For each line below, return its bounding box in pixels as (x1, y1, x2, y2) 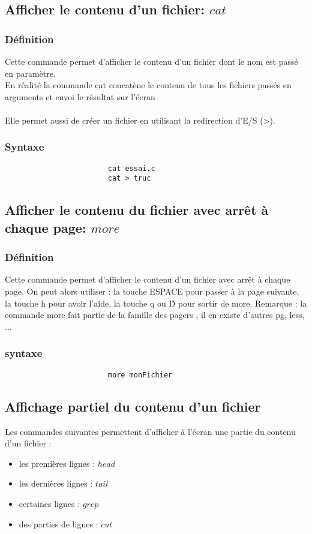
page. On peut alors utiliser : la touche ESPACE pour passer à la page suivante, (5, 285, 299, 298)
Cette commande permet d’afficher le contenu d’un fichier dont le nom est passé (5, 55, 298, 67)
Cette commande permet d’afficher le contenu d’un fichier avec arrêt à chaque (5, 273, 290, 286)
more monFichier (107, 370, 173, 379)
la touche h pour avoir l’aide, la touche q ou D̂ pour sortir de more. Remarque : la (5, 296, 307, 309)
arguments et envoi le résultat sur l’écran (5, 90, 155, 103)
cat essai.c (107, 164, 155, 173)
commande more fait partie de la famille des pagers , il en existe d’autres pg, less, (5, 308, 305, 321)
